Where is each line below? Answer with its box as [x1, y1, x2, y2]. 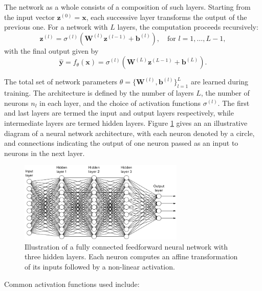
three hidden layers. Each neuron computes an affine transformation [25, 251, 238, 262]
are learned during [190, 76, 249, 87]
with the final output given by [4, 45, 99, 56]
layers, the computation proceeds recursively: [117, 21, 258, 32]
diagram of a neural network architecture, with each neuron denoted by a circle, [4, 127, 255, 138]
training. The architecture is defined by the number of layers [4, 87, 194, 98]
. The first [217, 97, 250, 108]
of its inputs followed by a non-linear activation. [25, 261, 175, 272]
